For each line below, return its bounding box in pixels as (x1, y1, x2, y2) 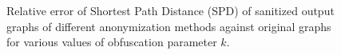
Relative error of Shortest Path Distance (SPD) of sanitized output (6, 2, 335, 18)
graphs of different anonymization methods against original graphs (6, 18, 331, 34)
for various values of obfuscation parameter (6, 33, 217, 50)
